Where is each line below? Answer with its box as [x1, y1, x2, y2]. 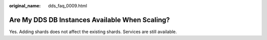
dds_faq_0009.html [48, 3, 88, 8]
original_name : [9, 3, 41, 8]
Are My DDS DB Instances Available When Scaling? [9, 15, 170, 24]
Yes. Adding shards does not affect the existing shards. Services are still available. [9, 29, 178, 35]
